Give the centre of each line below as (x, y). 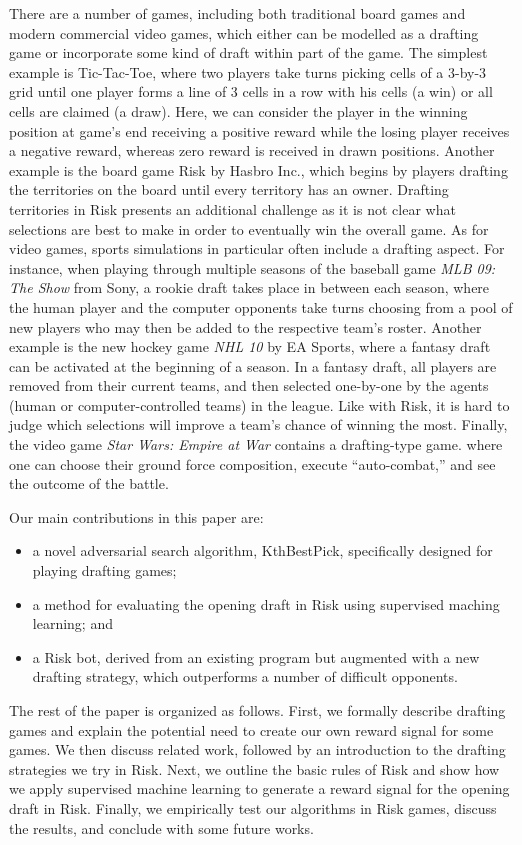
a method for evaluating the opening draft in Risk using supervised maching (266, 603)
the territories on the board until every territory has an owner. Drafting (229, 189)
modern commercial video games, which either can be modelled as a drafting (244, 32)
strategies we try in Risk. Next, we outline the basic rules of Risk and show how (254, 768)
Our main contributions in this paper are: (136, 516)
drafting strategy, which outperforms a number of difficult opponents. (245, 676)
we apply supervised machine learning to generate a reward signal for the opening (259, 788)
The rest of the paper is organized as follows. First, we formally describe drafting (257, 710)
